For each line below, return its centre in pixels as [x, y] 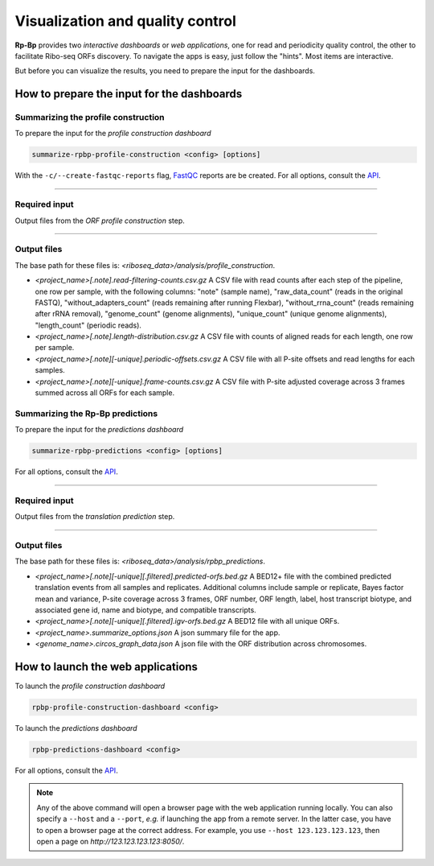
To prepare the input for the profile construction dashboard [113, 134]
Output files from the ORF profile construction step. [100, 221]
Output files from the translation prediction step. [95, 517]
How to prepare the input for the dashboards [129, 94]
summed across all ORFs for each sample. [105, 393]
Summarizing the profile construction [90, 118]
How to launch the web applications [106, 667]
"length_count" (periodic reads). [88, 325]
